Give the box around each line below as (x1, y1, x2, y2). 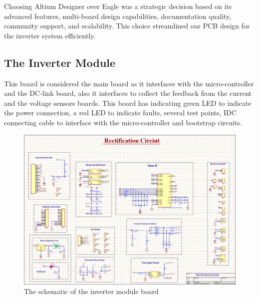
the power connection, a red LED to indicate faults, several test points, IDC (4, 107, 237, 118)
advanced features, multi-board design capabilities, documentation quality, (4, 10, 232, 21)
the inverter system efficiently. (4, 30, 96, 40)
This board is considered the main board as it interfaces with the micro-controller (4, 78, 254, 88)
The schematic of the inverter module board (24, 286, 159, 297)
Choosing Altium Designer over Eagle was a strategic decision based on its (4, 1, 232, 11)
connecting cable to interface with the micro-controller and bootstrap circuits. (4, 117, 242, 127)
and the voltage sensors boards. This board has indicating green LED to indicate (4, 97, 252, 108)
